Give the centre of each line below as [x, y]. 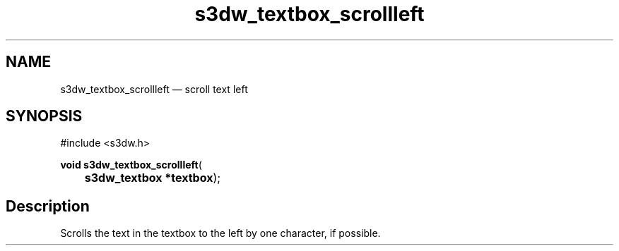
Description [48, 206]
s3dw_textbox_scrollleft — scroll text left [154, 89]
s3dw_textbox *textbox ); [153, 178]
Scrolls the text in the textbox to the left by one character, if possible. [220, 233]
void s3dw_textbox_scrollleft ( [131, 165]
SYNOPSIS [44, 116]
